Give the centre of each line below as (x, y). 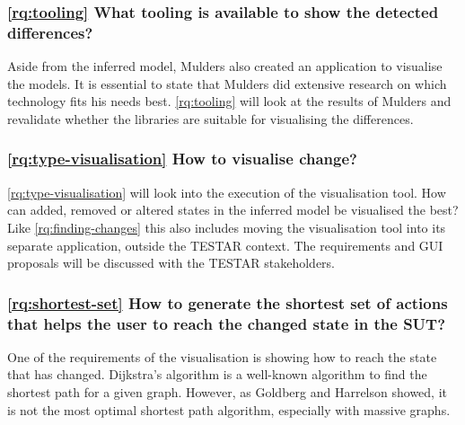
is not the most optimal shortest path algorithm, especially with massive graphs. (229, 409)
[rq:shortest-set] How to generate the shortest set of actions (228, 302)
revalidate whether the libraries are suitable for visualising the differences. (211, 118)
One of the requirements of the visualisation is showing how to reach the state (222, 356)
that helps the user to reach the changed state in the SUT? (227, 323)
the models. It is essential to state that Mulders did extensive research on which (227, 83)
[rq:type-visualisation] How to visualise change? (182, 159)
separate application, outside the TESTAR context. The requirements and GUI (225, 245)
